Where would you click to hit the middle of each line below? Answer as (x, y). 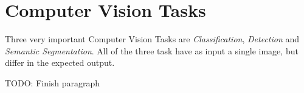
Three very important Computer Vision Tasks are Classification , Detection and (152, 39)
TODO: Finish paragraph (53, 82)
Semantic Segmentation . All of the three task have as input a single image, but (152, 50)
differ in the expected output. (60, 63)
